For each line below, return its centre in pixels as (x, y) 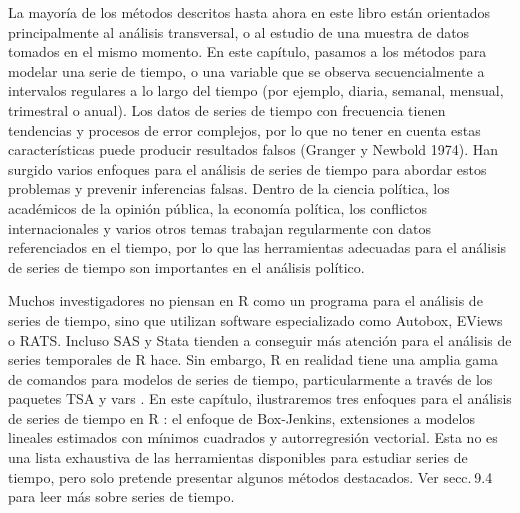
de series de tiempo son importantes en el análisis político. (186, 266)
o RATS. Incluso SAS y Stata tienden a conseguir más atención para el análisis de (260, 339)
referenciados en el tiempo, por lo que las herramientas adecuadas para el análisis (257, 247)
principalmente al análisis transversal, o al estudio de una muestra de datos (239, 31)
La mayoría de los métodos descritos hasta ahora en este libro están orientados (249, 12)
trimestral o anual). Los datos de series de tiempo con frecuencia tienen (227, 109)
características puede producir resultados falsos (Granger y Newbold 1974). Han (253, 149)
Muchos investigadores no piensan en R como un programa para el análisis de (245, 300)
